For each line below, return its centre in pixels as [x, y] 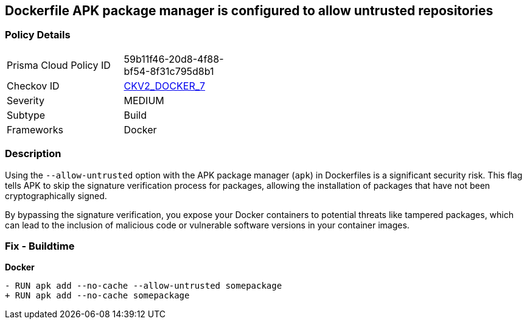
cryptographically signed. [56, 195]
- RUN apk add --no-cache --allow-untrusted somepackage [144, 286]
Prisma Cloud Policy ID [59, 65]
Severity [26, 100]
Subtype [26, 115]
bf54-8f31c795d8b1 [169, 71]
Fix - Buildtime [40, 246]
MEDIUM [144, 100]
